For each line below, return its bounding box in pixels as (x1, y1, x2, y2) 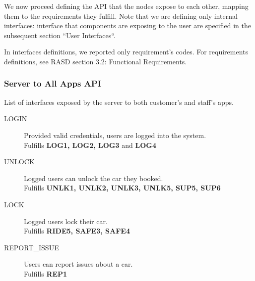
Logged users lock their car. (24, 216, 108, 226)
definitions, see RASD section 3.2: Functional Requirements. (4, 56, 187, 66)
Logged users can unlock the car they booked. (24, 173, 163, 183)
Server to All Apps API (4, 77, 101, 90)
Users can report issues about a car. (24, 259, 133, 269)
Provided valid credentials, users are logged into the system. (24, 130, 206, 140)
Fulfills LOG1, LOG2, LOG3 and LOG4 (24, 140, 156, 150)
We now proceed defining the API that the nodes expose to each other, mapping (4, 1, 249, 11)
